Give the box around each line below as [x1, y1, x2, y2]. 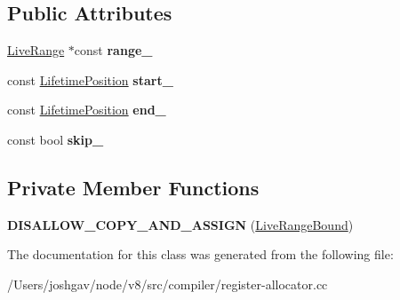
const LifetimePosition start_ [7, 70, 173, 89]
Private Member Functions [7, 173, 260, 201]
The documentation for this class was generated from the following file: [7, 245, 394, 264]
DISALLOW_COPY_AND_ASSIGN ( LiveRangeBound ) [7, 215, 354, 233]
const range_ [74, 41, 153, 59]
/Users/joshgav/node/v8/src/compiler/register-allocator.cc [7, 274, 328, 293]
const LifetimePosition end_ [7, 100, 166, 119]
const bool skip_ [7, 130, 104, 148]
